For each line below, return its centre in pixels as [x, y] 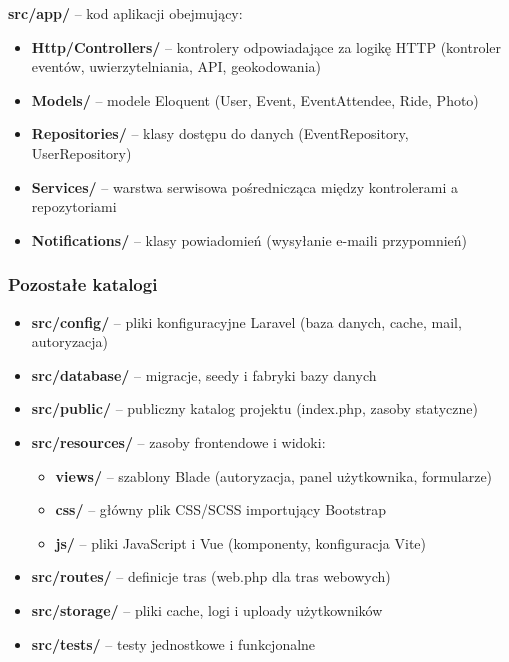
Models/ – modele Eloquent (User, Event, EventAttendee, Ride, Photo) [255, 99]
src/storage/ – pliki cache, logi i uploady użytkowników [207, 609]
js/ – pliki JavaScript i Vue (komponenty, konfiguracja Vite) [241, 542]
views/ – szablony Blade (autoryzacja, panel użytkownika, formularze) [274, 475]
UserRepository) [81, 152]
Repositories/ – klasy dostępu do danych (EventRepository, [220, 133]
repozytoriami [74, 206]
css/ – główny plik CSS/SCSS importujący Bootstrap [221, 509]
